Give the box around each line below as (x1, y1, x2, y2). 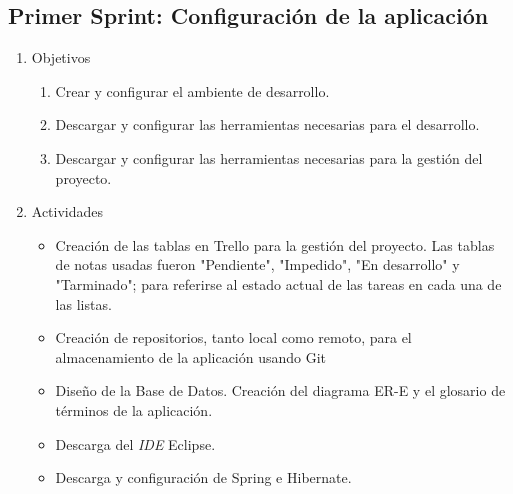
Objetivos (31, 47, 91, 68)
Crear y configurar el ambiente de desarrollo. (55, 80, 330, 101)
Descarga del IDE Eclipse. (55, 433, 216, 454)
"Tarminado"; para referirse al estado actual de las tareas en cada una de (55, 273, 502, 294)
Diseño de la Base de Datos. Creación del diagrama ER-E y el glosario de (55, 380, 506, 401)
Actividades (31, 201, 104, 222)
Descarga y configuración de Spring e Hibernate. (55, 467, 352, 488)
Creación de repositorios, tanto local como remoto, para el (55, 327, 412, 348)
